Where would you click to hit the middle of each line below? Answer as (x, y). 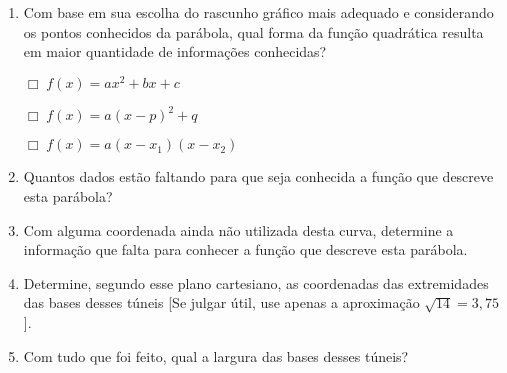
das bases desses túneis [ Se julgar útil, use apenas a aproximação (221, 302)
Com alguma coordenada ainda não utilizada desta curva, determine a (238, 229)
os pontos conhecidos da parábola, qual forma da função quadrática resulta (253, 31)
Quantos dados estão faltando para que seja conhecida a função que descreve (258, 176)
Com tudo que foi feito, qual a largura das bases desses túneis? (216, 355)
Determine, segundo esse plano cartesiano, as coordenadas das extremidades (256, 282)
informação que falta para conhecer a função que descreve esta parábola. (245, 249)
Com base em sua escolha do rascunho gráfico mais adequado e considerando (258, 12)
